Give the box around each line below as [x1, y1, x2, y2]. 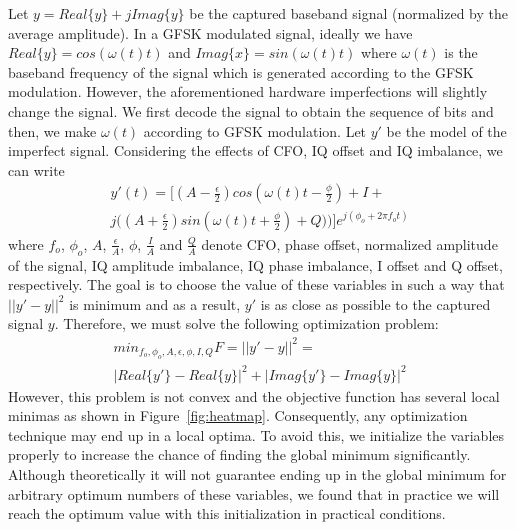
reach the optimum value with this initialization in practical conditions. [8, 503, 446, 524]
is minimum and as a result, [69, 293, 241, 314]
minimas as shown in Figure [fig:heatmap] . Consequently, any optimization [8, 405, 468, 426]
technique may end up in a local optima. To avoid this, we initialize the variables [8, 424, 505, 445]
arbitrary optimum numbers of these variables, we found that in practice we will [8, 483, 500, 504]
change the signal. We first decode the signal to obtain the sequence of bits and [8, 100, 494, 121]
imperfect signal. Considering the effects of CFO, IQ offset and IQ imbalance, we [8, 140, 503, 161]
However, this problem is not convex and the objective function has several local [8, 385, 500, 406]
